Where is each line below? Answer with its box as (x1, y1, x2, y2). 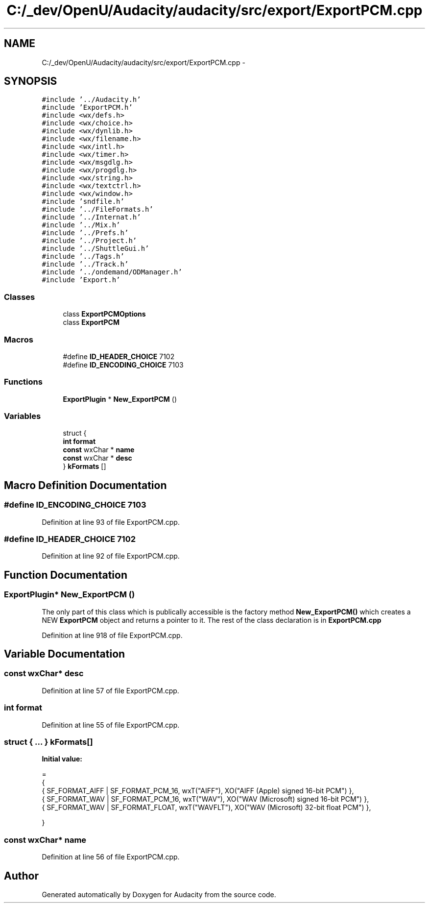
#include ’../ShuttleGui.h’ (42, 245, 149, 253)
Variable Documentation (4, 648, 125, 661)
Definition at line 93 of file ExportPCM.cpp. (42, 517, 180, 526)
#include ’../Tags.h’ (42, 252, 124, 261)
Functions (4, 377, 43, 387)
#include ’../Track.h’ (42, 260, 129, 269)
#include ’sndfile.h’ (42, 197, 124, 206)
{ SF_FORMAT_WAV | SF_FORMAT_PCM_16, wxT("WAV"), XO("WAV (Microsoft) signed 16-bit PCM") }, (42, 795, 369, 804)
